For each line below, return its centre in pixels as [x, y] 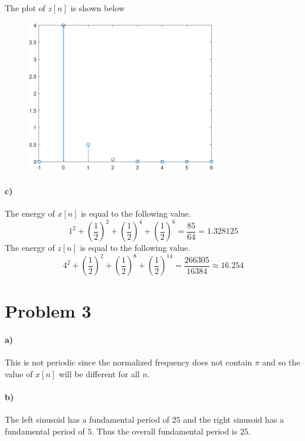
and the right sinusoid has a [234, 419]
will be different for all [99, 373]
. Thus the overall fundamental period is [165, 431]
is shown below [98, 8]
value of [19, 373]
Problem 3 [48, 311]
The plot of [25, 8]
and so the [281, 362]
